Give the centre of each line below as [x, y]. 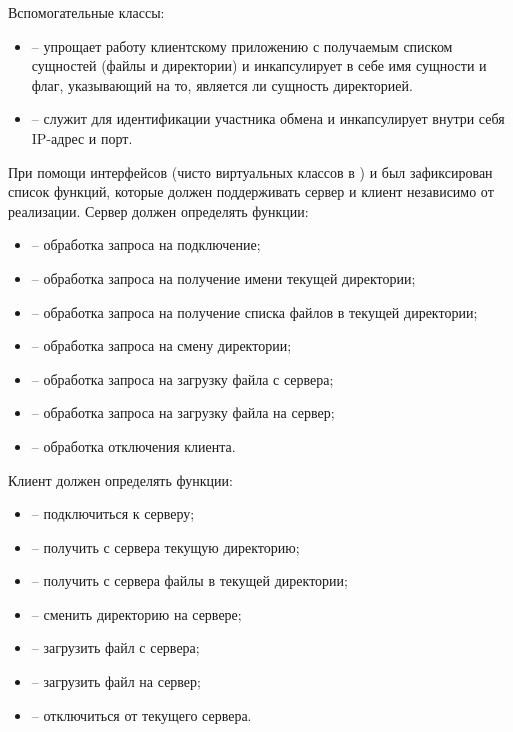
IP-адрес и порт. [82, 137]
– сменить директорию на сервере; [136, 613]
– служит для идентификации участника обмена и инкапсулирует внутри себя [268, 118]
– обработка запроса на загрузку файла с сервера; [182, 378]
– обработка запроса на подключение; [146, 244]
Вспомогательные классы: [86, 12]
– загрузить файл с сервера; [115, 647]
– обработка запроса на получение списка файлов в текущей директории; [254, 311]
